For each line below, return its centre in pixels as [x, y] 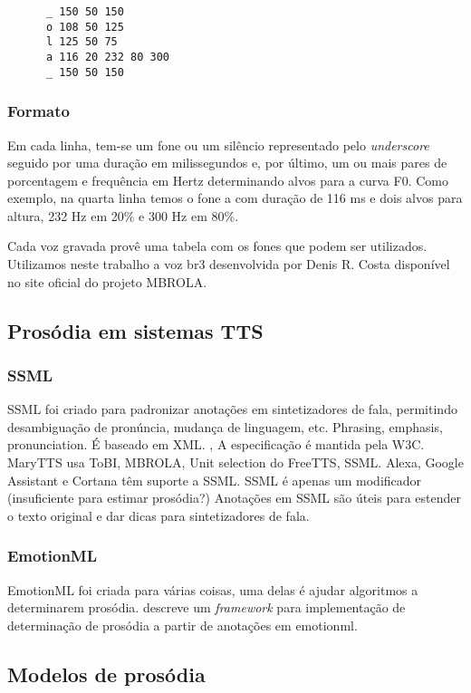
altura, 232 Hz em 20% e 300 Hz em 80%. [123, 215]
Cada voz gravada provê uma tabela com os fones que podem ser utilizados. [217, 246]
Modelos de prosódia [106, 674]
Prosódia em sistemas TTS [135, 330]
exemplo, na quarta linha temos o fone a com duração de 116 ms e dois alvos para [235, 198]
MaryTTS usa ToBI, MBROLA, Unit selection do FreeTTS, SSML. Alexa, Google [235, 462]
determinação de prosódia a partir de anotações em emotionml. [183, 625]
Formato [38, 111]
